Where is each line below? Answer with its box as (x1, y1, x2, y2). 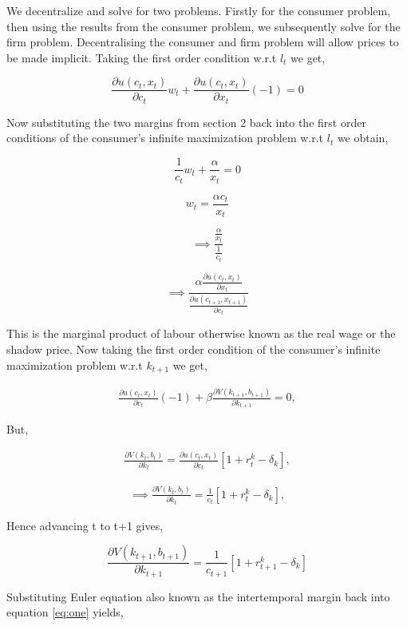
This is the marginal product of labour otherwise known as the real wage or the (6, 325, 396, 342)
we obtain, (337, 129, 389, 146)
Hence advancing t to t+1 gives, (6, 517, 164, 533)
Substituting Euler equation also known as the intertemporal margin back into (6, 588, 390, 604)
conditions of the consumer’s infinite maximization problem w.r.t (6, 129, 324, 146)
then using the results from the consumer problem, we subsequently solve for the (6, 18, 401, 34)
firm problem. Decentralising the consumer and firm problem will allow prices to (6, 34, 399, 50)
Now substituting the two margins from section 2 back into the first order (6, 113, 366, 130)
